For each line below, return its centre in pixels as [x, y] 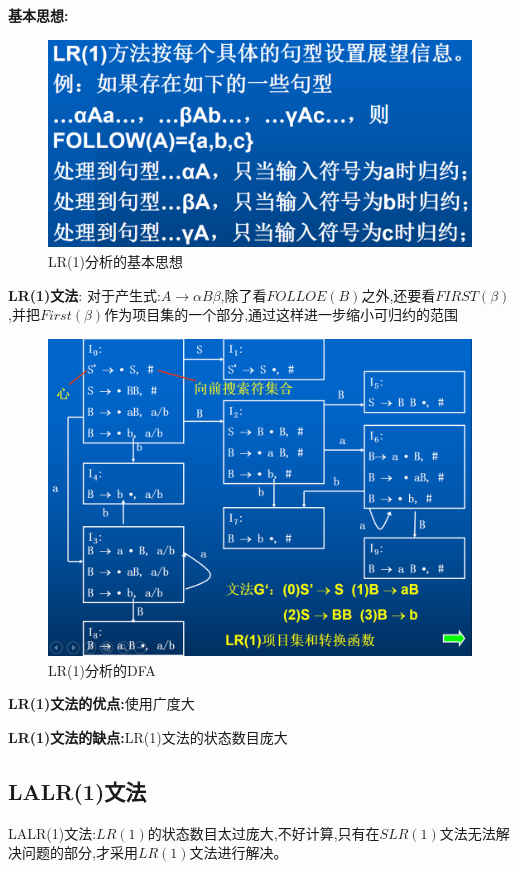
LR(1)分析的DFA [102, 669]
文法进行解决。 [238, 852]
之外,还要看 [398, 294]
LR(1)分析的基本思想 [115, 261]
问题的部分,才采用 [79, 852]
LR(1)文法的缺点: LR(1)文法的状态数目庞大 [148, 736]
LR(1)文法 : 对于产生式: [84, 294]
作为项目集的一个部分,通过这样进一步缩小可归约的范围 [281, 314]
